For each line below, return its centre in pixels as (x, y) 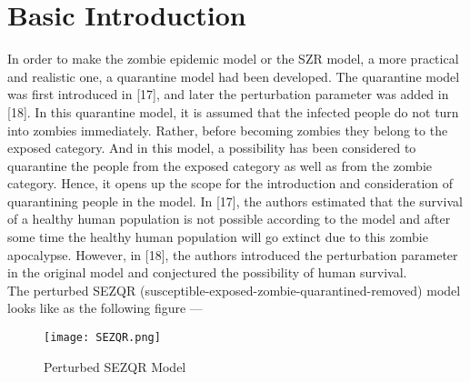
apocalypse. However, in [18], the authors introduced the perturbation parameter (233, 254)
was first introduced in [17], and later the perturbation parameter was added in (228, 94)
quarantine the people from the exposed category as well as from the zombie (220, 165)
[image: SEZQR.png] (102, 338)
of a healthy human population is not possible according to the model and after (229, 219)
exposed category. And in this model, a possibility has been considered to (212, 148)
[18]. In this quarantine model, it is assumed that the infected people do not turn (233, 111)
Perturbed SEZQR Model (115, 366)
